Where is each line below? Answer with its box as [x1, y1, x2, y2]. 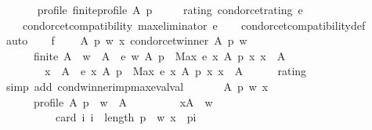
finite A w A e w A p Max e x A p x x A [33, 47, 286, 63]
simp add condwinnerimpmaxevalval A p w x [5, 78, 269, 94]
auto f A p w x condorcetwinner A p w [5, 32, 247, 49]
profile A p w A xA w [33, 93, 213, 110]
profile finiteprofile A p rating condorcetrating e [37, 2, 303, 17]
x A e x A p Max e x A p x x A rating [44, 63, 307, 79]
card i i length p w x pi [55, 109, 197, 125]
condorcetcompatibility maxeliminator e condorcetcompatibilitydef [22, 16, 366, 33]
